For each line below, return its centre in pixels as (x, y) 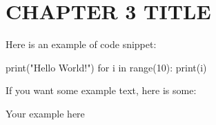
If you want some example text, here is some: (101, 90)
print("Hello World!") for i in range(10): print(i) (106, 67)
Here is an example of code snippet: (81, 44)
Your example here (45, 113)
